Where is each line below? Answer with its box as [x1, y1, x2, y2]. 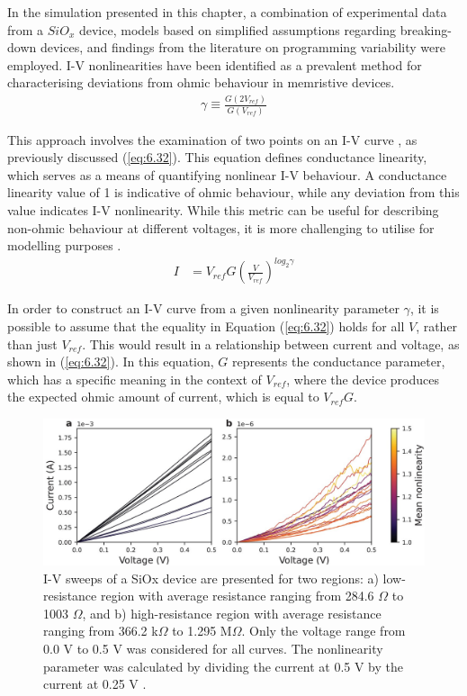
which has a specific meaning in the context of [7, 369, 262, 388]
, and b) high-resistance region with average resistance [82, 603, 382, 622]
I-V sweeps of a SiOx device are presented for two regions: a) [43, 568, 379, 587]
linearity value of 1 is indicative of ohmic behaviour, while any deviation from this [7, 183, 460, 202]
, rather [416, 316, 458, 335]
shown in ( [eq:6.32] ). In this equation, [7, 352, 214, 371]
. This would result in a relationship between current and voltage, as [82, 334, 460, 353]
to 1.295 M [172, 621, 232, 640]
